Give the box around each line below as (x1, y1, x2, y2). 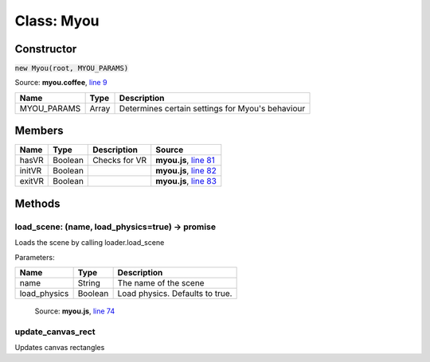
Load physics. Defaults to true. (117, 287, 233, 298)
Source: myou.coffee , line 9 (14, 78, 107, 88)
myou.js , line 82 (155, 165, 217, 177)
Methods (14, 197, 61, 210)
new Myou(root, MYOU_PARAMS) (14, 64, 129, 73)
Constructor (14, 42, 77, 56)
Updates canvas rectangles (14, 343, 105, 352)
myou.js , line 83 (155, 176, 217, 187)
